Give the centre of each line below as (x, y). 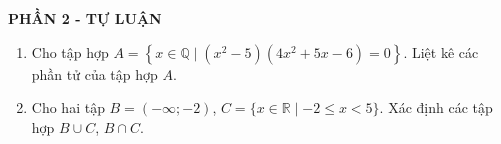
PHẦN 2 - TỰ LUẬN (85, 18)
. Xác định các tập (436, 107)
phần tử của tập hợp (94, 73)
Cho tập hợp (70, 51)
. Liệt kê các (441, 51)
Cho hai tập (68, 107)
